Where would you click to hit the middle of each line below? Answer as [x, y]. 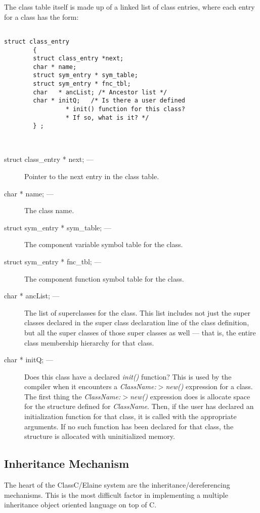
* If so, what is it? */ [107, 117]
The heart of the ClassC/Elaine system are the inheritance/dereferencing [117, 485]
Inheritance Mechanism [67, 464]
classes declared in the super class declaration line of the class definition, [137, 322]
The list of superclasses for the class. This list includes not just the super [138, 312]
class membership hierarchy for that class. [89, 342]
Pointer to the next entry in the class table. [92, 176]
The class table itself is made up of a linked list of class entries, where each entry [129, 7]
